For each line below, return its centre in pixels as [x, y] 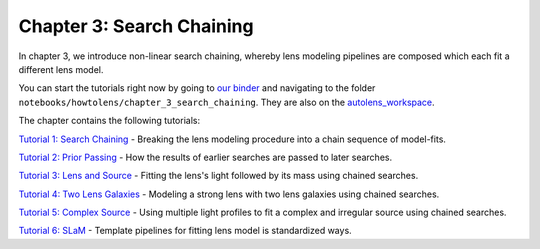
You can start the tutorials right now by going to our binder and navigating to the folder [197, 88]
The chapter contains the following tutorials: [109, 121]
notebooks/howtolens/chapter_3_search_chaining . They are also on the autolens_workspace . [226, 102]
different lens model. [61, 69]
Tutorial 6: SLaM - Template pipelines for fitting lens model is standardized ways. [185, 231]
